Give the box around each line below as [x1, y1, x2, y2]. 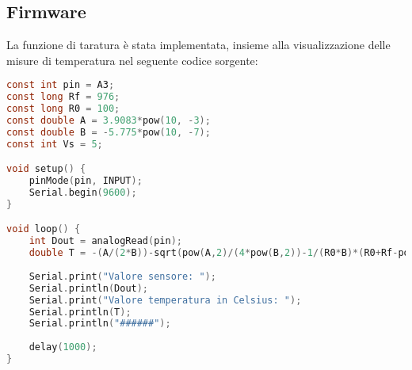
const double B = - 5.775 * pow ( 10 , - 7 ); [6, 126, 211, 138]
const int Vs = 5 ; [6, 138, 103, 150]
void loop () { [6, 223, 81, 235]
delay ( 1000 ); [29, 341, 97, 353]
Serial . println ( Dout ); [29, 282, 149, 294]
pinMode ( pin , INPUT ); [29, 175, 143, 187]
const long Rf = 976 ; [6, 91, 120, 103]
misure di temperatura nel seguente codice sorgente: [6, 51, 258, 68]
